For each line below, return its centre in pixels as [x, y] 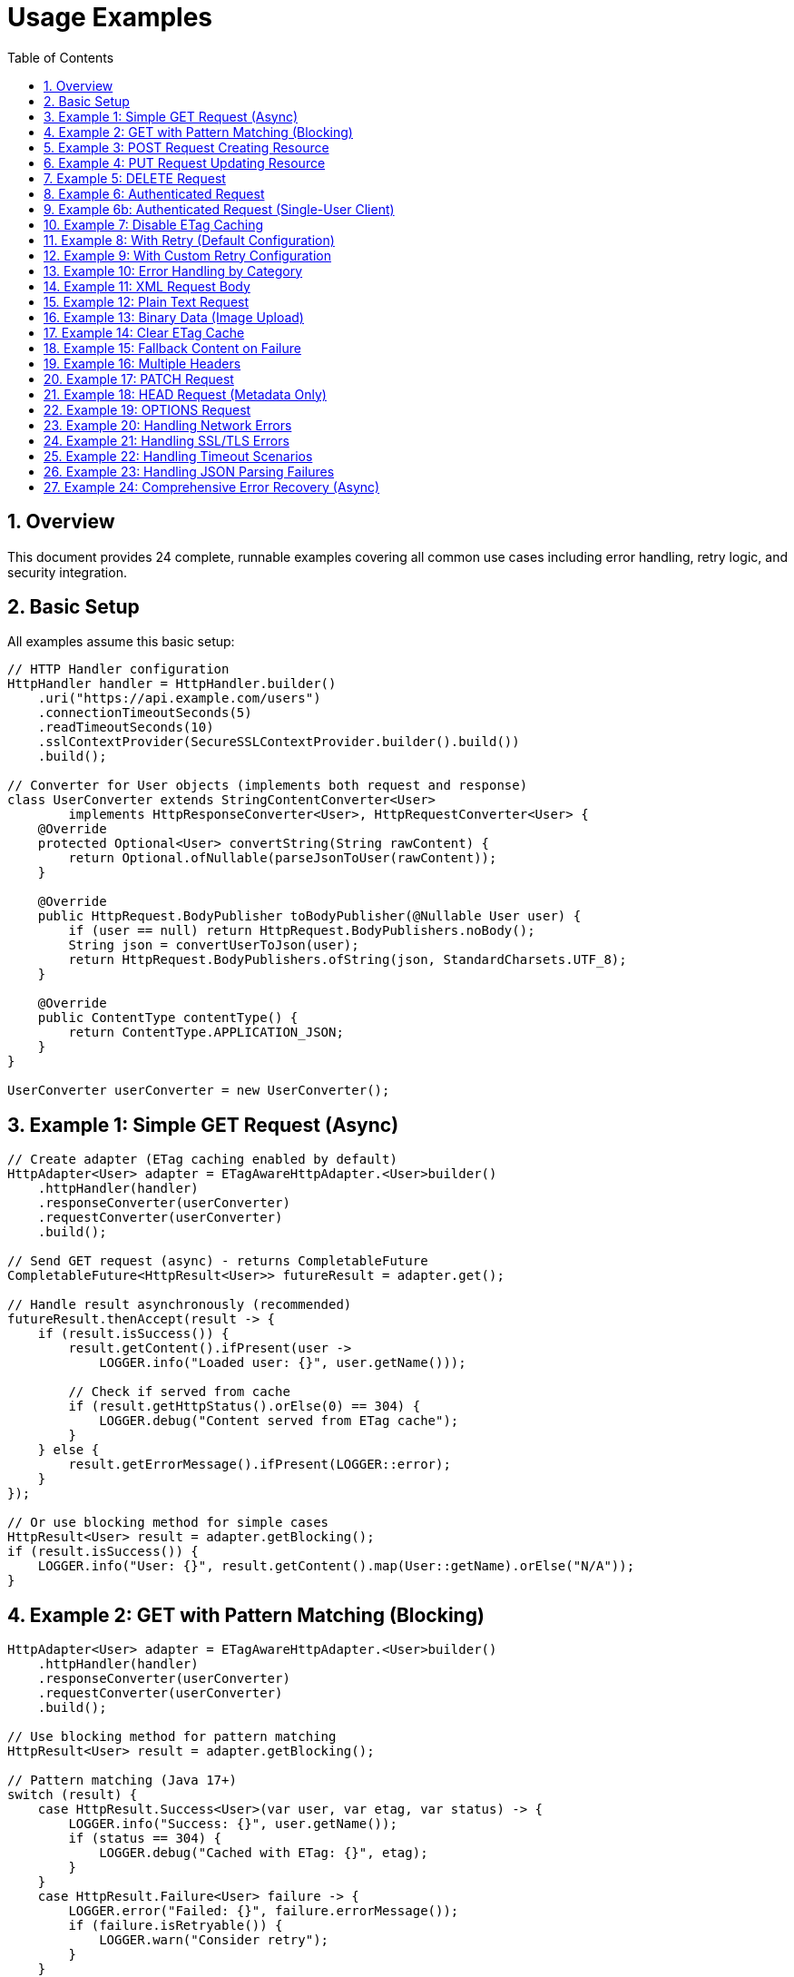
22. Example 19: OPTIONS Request [147, 409]
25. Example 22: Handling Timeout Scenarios [178, 456]
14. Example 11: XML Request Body [147, 286]
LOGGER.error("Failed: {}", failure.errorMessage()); [264, 1911]
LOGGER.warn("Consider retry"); [214, 1940]
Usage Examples [110, 17]
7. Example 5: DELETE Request [135, 178]
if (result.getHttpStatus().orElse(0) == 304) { [245, 1407]
